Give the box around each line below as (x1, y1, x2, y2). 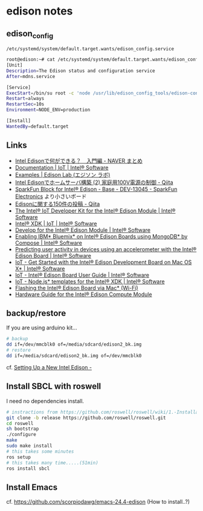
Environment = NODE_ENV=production (6, 107, 91, 113)
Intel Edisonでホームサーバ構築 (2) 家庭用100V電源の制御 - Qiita (14, 179, 173, 186)
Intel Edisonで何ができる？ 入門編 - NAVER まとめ (14, 157, 143, 164)
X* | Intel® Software (14, 265, 65, 272)
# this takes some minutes (6, 448, 74, 455)
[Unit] (6, 62, 23, 68)
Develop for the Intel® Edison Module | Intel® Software (14, 226, 151, 234)
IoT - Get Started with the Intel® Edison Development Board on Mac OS (14, 259, 192, 266)
